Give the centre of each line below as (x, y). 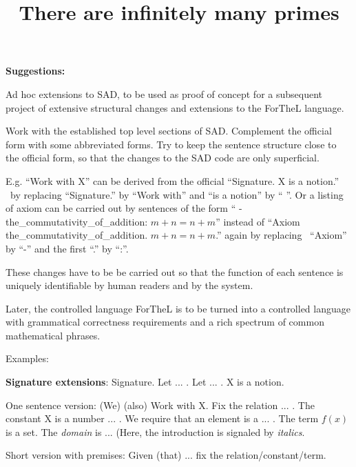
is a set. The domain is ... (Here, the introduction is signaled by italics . (155, 431)
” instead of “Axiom (258, 221)
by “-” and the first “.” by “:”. (67, 248)
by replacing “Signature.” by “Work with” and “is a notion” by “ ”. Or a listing (177, 194)
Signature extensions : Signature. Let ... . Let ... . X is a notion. (145, 382)
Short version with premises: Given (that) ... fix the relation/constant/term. (166, 455)
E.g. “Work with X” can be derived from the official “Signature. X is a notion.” (172, 180)
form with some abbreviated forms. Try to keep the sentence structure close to (171, 144)
